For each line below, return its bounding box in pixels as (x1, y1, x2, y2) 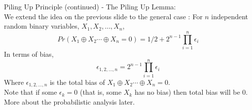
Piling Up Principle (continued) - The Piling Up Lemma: (4, 1, 176, 11)
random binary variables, (4, 21, 79, 31)
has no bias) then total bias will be (134, 87, 240, 97)
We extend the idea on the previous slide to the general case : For (4, 11, 203, 21)
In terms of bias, (4, 48, 54, 59)
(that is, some (79, 87, 122, 97)
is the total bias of (49, 76, 105, 87)
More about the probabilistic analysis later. (4, 96, 135, 107)
